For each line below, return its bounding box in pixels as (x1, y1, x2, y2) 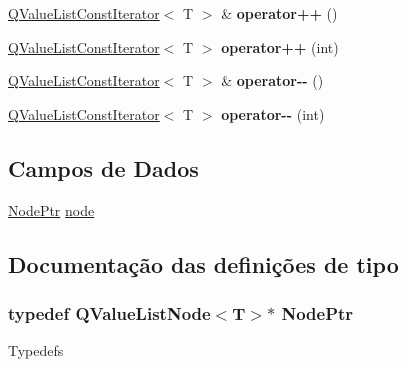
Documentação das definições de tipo (8, 248, 399, 279)
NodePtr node (8, 199, 95, 220)
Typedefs (8, 340, 64, 361)
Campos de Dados (8, 152, 199, 183)
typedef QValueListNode (8, 300, 211, 325)
